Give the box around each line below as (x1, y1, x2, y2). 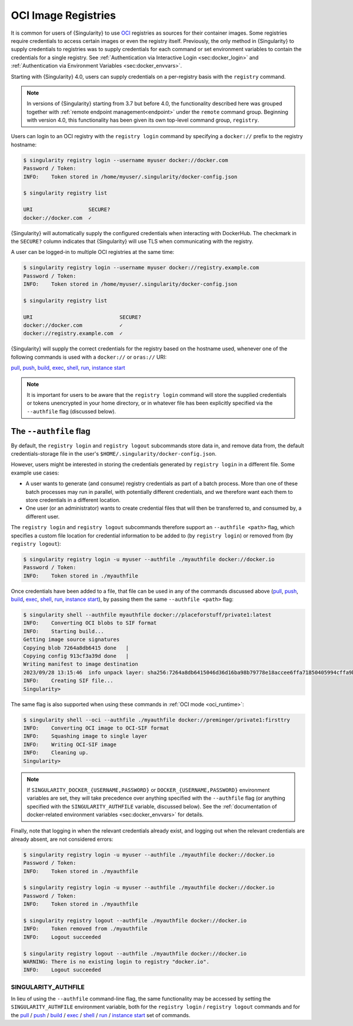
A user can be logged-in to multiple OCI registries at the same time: (11, 249, 175, 256)
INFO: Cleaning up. (23, 750, 89, 756)
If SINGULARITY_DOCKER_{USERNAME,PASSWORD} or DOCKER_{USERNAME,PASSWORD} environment (26, 786, 270, 793)
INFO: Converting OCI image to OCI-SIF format (23, 724, 169, 731)
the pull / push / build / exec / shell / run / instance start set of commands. (11, 1011, 191, 1018)
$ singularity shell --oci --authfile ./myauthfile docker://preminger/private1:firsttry (23, 716, 291, 723)
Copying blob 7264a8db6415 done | (23, 644, 129, 651)
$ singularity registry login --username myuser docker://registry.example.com (23, 265, 259, 271)
